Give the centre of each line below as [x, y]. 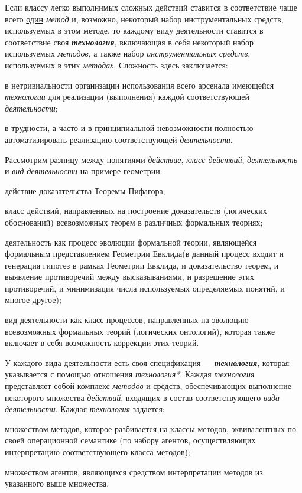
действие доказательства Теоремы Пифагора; [85, 190]
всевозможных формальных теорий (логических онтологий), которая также [140, 331]
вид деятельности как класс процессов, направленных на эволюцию [127, 320]
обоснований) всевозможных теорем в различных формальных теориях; [134, 222]
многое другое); [33, 300]
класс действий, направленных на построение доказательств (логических [136, 210]
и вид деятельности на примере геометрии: [84, 171]
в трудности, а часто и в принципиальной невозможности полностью [129, 128]
